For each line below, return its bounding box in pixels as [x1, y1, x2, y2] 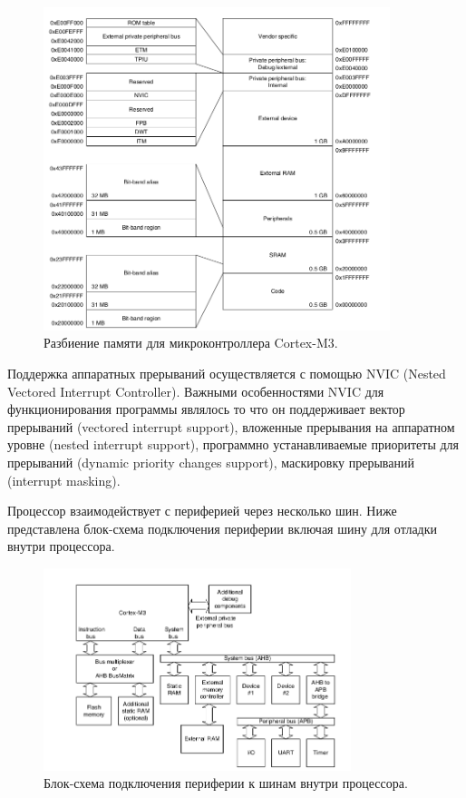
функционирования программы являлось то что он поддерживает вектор [7, 399, 405, 419]
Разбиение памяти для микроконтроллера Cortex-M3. [44, 333, 338, 352]
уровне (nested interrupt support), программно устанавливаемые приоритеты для [7, 435, 460, 454]
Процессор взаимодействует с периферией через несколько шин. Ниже [7, 501, 397, 520]
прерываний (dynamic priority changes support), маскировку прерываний [7, 453, 414, 472]
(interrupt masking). [7, 470, 121, 489]
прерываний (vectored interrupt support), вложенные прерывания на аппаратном [7, 417, 455, 436]
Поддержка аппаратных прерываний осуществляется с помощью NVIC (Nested [7, 364, 446, 383]
